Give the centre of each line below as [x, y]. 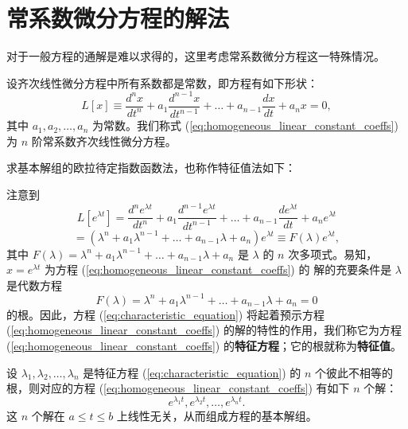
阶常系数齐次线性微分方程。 [104, 140]
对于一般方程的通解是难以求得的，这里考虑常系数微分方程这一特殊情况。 [196, 56]
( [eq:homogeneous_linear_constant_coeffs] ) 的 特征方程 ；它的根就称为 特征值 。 [204, 345]
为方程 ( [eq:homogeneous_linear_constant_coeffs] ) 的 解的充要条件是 [218, 269]
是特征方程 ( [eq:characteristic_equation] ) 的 [192, 372]
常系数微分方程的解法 [118, 18]
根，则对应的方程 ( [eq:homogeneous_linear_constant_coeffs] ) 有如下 [178, 388]
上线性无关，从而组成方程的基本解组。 [217, 415]
